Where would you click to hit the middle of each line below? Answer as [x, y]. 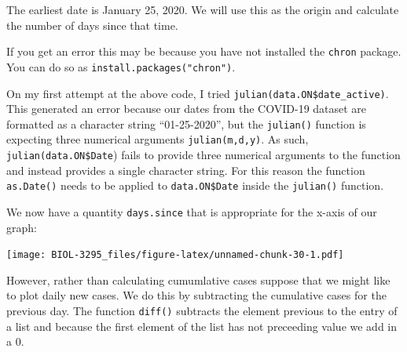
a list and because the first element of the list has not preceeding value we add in [202, 326]
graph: [22, 227]
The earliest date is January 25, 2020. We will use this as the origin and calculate [203, 9]
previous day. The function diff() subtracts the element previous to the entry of [202, 311]
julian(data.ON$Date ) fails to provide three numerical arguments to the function [203, 155]
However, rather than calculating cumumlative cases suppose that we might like [198, 279]
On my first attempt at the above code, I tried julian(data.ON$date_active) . [198, 93]
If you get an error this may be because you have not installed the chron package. [204, 51]
